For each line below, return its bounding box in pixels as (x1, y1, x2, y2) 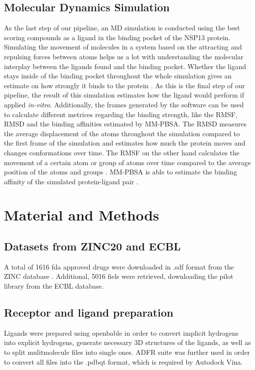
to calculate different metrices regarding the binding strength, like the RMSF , (4, 109, 237, 119)
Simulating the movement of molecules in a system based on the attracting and (4, 42, 242, 52)
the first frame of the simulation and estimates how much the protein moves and (4, 138, 246, 148)
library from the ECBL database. (4, 281, 104, 291)
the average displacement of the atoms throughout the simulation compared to (4, 128, 240, 138)
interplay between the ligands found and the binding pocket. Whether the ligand (4, 61, 246, 71)
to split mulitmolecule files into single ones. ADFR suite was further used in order (4, 347, 250, 357)
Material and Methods (4, 205, 159, 225)
